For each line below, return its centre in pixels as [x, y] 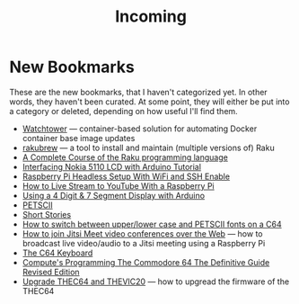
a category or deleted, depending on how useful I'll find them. [123, 111]
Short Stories [47, 214]
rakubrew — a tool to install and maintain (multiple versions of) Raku [149, 148]
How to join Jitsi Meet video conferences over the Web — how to [142, 233]
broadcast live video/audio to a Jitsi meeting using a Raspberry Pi [144, 243]
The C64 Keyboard [57, 253]
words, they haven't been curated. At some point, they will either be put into [149, 102]
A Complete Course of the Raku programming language [125, 157]
